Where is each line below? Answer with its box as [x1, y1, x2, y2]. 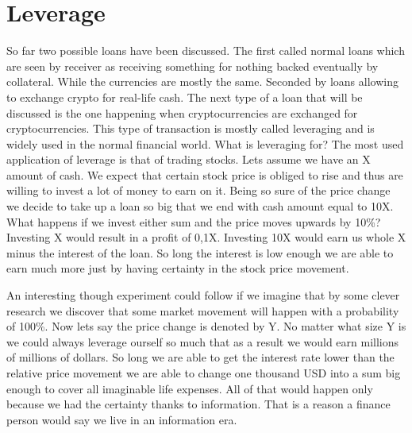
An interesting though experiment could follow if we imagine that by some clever [6, 287, 400, 303]
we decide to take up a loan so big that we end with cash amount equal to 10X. [6, 198, 394, 215]
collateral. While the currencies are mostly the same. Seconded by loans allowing [6, 73, 399, 90]
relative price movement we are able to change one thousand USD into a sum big [6, 365, 401, 381]
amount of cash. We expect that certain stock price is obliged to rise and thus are [6, 166, 403, 183]
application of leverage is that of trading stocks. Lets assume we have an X [6, 151, 371, 168]
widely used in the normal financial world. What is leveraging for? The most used [6, 135, 404, 152]
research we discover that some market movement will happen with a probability [6, 302, 399, 319]
